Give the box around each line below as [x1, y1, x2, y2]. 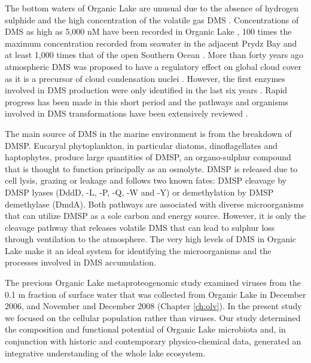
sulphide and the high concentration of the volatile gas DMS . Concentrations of [5, 13, 299, 26]
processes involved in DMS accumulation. [5, 256, 156, 269]
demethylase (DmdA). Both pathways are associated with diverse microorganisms [5, 197, 304, 210]
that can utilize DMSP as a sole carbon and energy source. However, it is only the [5, 209, 306, 222]
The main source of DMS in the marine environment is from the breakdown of [5, 127, 292, 139]
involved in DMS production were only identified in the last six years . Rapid [5, 84, 288, 96]
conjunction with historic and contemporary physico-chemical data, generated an [5, 335, 301, 347]
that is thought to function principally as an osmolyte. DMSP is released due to [5, 162, 298, 175]
